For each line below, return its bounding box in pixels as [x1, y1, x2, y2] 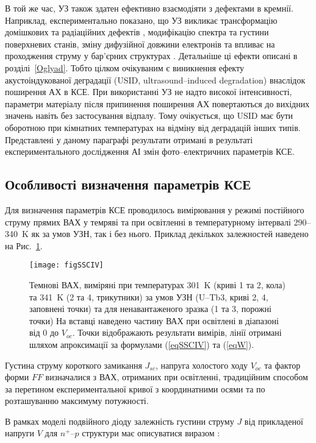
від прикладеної [244, 414, 303, 427]
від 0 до [29, 326, 59, 339]
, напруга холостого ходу [156, 358, 248, 371]
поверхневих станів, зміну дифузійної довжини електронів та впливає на [5, 37, 275, 50]
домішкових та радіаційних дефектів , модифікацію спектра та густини [5, 26, 269, 38]
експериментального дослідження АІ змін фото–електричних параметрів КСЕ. [5, 145, 295, 158]
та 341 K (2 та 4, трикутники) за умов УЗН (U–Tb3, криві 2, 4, [29, 290, 268, 303]
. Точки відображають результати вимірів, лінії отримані [72, 326, 282, 339]
